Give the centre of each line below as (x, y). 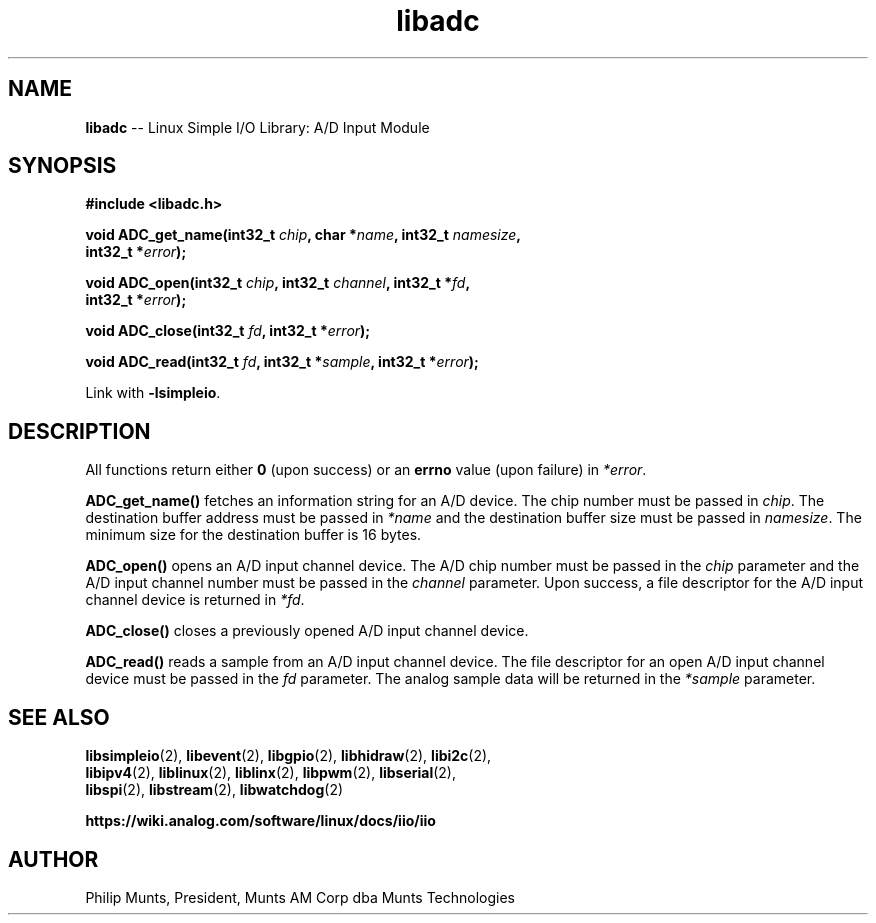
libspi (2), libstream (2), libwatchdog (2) (214, 790)
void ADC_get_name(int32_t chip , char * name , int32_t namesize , (303, 235)
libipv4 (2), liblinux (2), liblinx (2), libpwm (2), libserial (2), (270, 773)
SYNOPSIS (62, 166)
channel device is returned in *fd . (195, 600)
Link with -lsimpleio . (153, 393)
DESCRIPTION (79, 431)
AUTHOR (53, 859)
